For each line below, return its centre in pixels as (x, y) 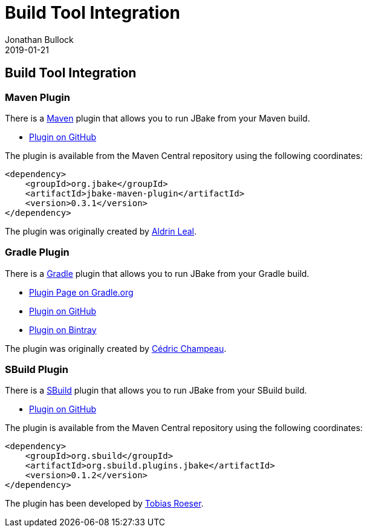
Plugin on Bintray (63, 329)
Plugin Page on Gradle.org (81, 292)
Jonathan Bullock (39, 39)
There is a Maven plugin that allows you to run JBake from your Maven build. (158, 118)
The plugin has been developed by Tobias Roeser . (104, 504)
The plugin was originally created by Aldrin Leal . (101, 231)
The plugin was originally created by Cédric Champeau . (116, 348)
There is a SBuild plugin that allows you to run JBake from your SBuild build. (156, 391)
